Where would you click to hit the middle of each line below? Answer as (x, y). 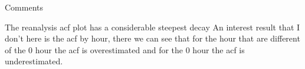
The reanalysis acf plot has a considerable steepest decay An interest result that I (152, 27)
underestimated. (34, 61)
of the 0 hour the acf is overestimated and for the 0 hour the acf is (125, 49)
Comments (24, 7)
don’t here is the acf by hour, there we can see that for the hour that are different (152, 38)
